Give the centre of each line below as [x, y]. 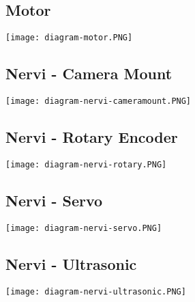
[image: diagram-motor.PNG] [69, 38]
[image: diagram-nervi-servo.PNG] [84, 228]
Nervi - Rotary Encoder [92, 137]
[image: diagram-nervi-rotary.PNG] [86, 164]
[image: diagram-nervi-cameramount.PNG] [99, 101]
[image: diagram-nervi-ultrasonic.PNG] [96, 291]
